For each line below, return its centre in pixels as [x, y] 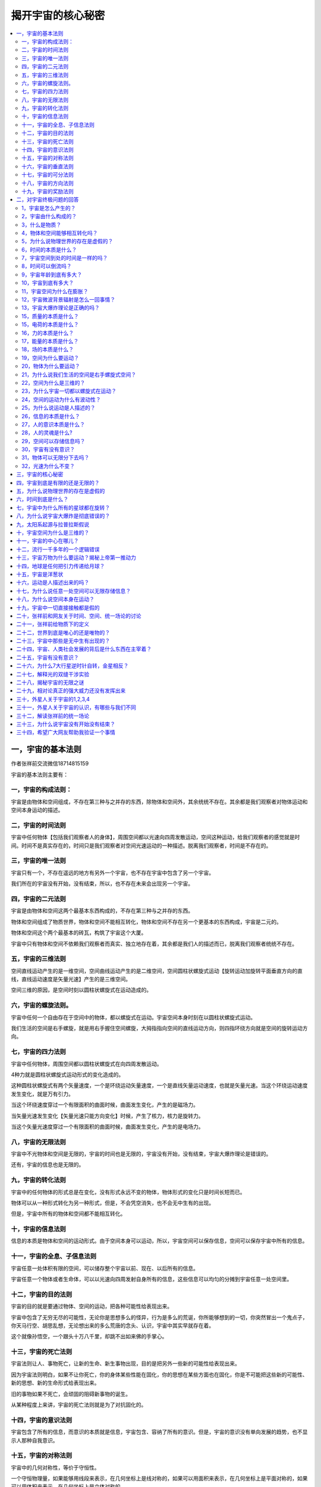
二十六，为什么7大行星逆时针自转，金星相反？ [73, 666]
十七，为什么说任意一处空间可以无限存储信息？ [73, 591]
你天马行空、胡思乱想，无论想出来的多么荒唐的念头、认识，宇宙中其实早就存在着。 [112, 1325]
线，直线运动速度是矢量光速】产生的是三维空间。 [71, 979]
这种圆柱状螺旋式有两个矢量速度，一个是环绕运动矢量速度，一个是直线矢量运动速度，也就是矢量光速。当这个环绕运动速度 [159, 1086]
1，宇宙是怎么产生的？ [49, 208]
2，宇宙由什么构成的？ [49, 217]
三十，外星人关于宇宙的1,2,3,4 [53, 699]
